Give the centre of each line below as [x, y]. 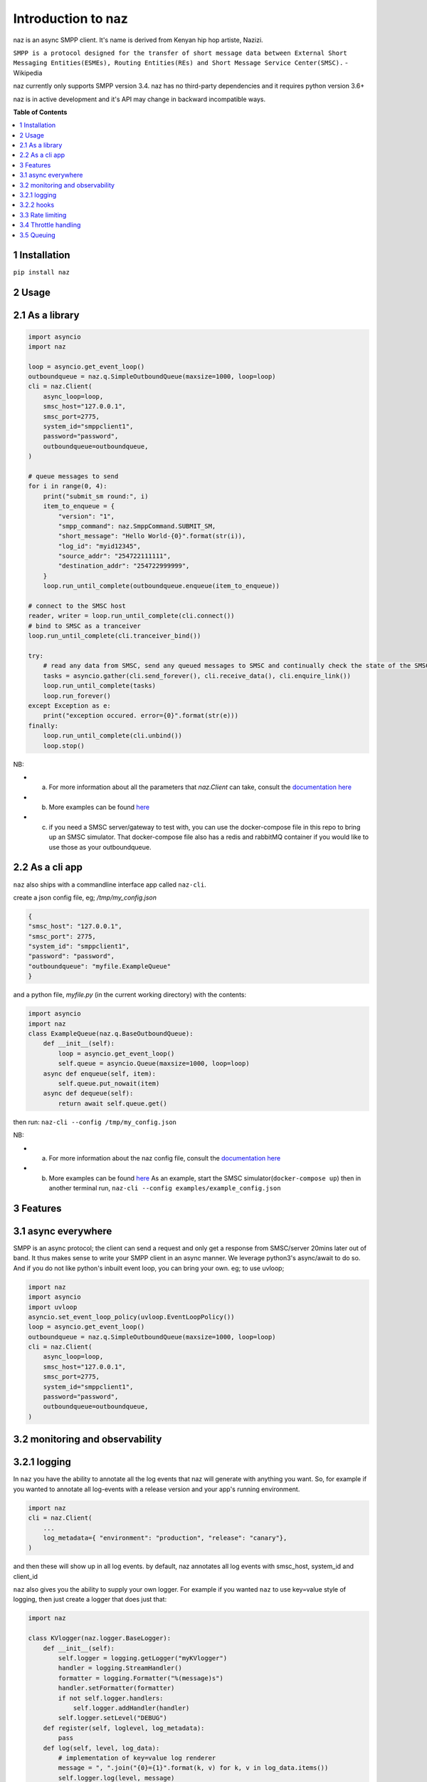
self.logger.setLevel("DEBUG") [112, 1718]
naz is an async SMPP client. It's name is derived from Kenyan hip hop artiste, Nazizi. [138, 40]
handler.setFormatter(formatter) [116, 1688]
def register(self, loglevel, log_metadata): [124, 1728]
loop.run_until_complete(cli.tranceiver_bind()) [115, 636]
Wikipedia [28, 73]
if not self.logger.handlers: [111, 1698]
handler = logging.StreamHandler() [120, 1668]
